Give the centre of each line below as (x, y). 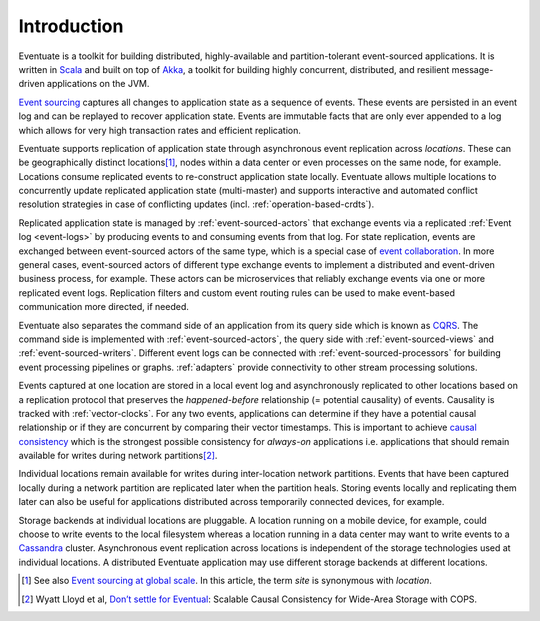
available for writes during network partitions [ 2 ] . (118, 456)
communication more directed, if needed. (103, 307)
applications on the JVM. (98, 84)
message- (472, 69)
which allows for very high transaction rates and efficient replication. (160, 130)
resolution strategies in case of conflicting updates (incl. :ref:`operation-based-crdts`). (196, 204)
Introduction (71, 26)
